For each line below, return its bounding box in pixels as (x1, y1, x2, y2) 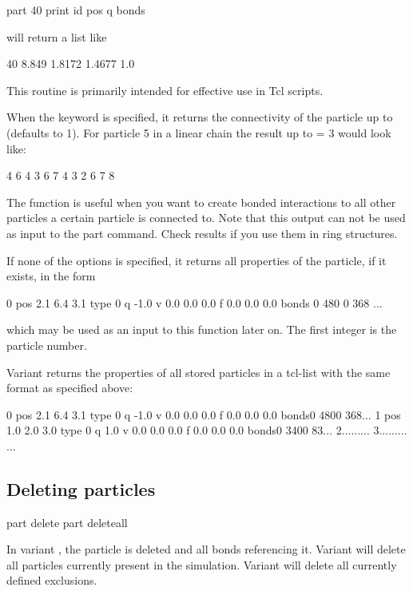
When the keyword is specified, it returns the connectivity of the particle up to (6, 109, 393, 125)
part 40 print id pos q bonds (6, 2, 145, 18)
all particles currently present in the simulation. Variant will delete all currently (6, 556, 397, 573)
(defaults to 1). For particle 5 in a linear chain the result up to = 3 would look (6, 124, 391, 141)
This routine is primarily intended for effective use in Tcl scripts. (6, 81, 324, 98)
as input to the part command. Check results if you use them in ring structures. (6, 224, 398, 241)
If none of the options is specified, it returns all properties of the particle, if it (6, 252, 387, 268)
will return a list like (6, 28, 107, 45)
